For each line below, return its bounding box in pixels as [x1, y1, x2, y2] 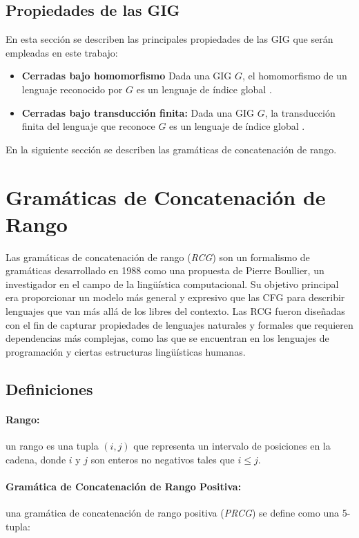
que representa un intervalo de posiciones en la [133, 439, 331, 452]
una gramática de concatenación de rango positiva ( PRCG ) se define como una [6, 505, 339, 519]
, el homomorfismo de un [242, 68, 347, 83]
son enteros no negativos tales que [90, 452, 235, 466]
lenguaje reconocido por [21, 81, 123, 96]
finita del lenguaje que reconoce [21, 119, 155, 133]
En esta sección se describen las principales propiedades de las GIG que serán [6, 32, 333, 46]
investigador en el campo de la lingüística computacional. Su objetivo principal [6, 276, 339, 291]
